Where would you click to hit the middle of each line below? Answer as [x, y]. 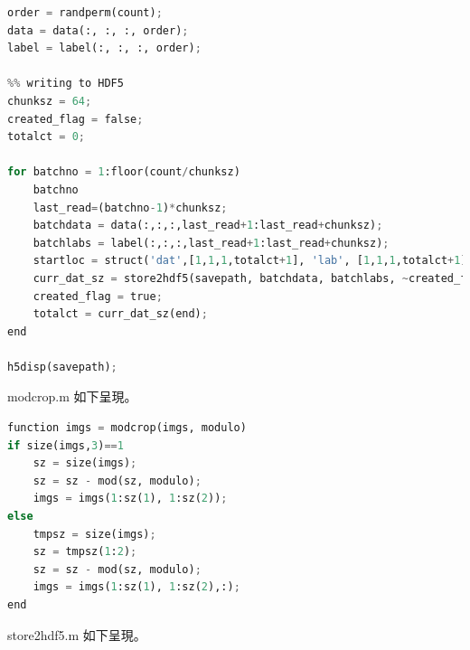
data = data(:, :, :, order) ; [98, 30]
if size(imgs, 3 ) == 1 [66, 445]
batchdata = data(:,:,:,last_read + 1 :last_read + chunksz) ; [208, 226]
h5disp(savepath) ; [62, 367]
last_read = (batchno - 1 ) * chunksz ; [130, 207]
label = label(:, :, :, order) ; [104, 48]
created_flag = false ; [75, 119]
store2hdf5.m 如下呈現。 [77, 634]
